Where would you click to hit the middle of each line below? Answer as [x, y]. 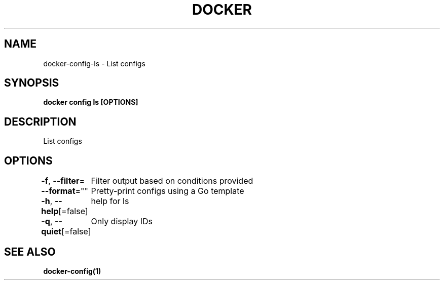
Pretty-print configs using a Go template [168, 191]
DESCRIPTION [40, 121]
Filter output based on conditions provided [172, 181]
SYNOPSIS [32, 83]
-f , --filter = [63, 181]
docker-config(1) [72, 271]
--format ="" [65, 191]
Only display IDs [122, 221]
